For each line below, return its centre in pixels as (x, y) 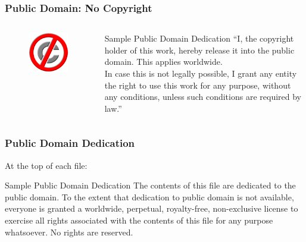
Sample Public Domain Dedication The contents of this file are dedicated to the (150, 185)
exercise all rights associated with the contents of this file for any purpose (139, 220)
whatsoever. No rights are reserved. (69, 232)
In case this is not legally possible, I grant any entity (201, 73)
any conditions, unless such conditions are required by (203, 97)
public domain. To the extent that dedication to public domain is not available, (149, 197)
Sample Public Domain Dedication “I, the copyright (199, 38)
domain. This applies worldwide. (163, 62)
